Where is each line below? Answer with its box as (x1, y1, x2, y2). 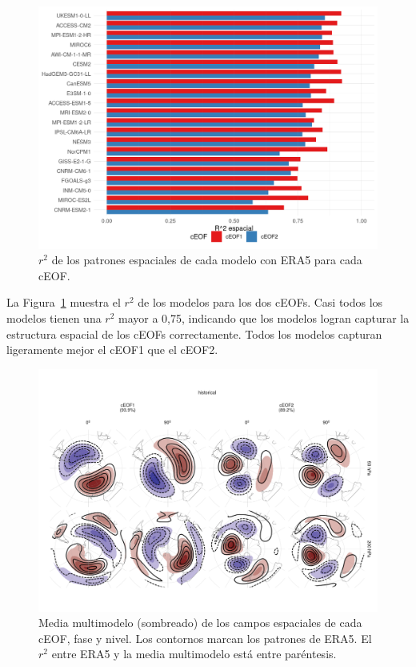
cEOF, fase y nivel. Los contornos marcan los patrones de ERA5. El (38, 629, 372, 646)
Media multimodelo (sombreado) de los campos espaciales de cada (38, 614, 362, 631)
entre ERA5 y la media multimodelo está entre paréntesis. (51, 645, 337, 662)
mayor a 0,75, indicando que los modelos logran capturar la (118, 310, 410, 327)
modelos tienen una (6, 310, 102, 327)
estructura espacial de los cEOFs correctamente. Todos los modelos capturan (6, 325, 382, 342)
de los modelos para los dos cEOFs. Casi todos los (138, 294, 383, 311)
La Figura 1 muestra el (6, 294, 121, 311)
